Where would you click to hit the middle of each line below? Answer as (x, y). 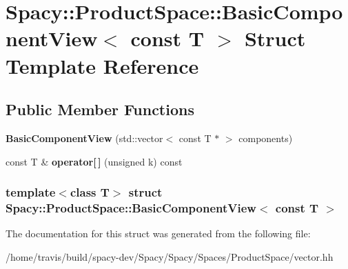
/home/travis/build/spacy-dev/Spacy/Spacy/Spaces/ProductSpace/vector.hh (170, 256)
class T (90, 192)
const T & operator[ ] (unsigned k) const (94, 161)
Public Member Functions (100, 109)
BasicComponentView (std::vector (84, 138)
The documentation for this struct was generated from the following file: (158, 233)
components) (266, 138)
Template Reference (102, 65)
